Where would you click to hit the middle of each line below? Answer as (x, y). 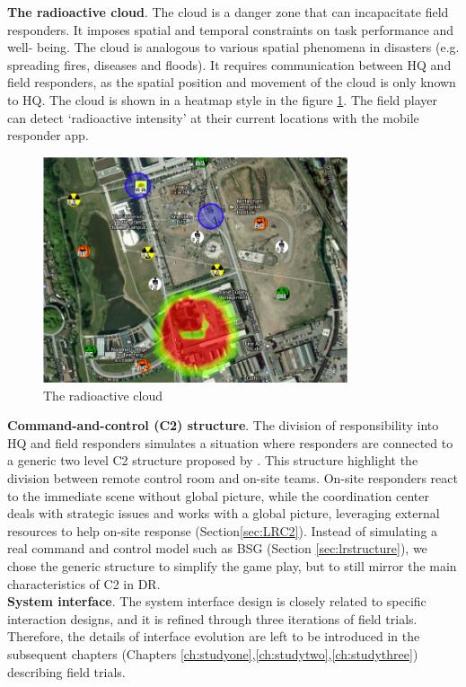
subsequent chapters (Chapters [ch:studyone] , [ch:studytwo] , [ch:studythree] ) (213, 653)
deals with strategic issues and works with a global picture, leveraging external (224, 513)
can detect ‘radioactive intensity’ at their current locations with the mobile (213, 117)
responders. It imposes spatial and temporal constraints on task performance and (231, 29)
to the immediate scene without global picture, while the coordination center (218, 495)
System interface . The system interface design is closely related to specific (217, 601)
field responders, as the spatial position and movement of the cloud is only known (232, 82)
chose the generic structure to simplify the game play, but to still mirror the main (232, 565)
